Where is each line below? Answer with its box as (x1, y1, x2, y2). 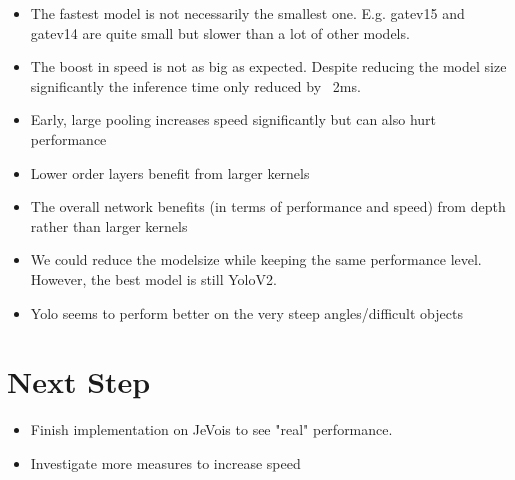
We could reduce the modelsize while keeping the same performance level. (30, 249, 482, 270)
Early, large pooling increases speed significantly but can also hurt (30, 109, 437, 130)
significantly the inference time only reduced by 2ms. (30, 75, 361, 96)
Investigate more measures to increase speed (30, 452, 301, 473)
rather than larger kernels (30, 215, 188, 236)
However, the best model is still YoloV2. (30, 268, 277, 289)
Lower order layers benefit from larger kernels (30, 162, 310, 183)
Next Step (7, 361, 151, 402)
